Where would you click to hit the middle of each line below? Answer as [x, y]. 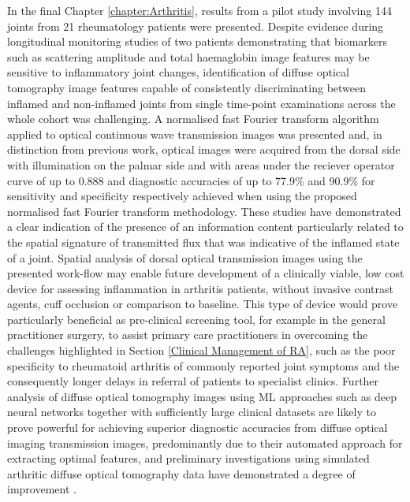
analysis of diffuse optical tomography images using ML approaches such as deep [202, 396]
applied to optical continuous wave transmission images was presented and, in [195, 134]
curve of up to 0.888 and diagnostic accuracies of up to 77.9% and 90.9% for [191, 180]
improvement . [42, 489]
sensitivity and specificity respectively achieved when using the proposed [182, 196]
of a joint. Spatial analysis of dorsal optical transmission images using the [185, 257]
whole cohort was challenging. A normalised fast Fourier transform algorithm [193, 119]
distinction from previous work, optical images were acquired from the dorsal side [204, 149]
